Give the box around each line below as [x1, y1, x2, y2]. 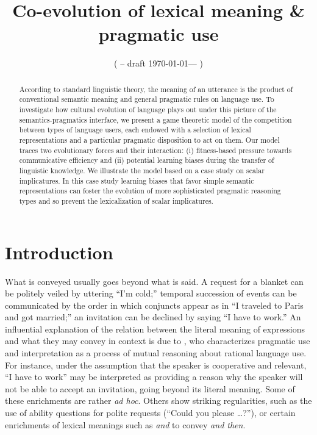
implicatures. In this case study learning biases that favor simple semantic [19, 175, 254, 185]
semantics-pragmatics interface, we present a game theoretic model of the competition [19, 114, 292, 124]
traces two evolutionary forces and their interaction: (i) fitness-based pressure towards [19, 145, 292, 155]
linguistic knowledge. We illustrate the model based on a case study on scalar [19, 165, 265, 175]
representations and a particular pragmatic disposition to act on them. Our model [19, 134, 280, 145]
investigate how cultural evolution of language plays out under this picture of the [19, 104, 277, 115]
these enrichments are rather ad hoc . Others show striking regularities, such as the [5, 394, 312, 407]
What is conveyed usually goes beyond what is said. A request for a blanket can [5, 275, 304, 287]
